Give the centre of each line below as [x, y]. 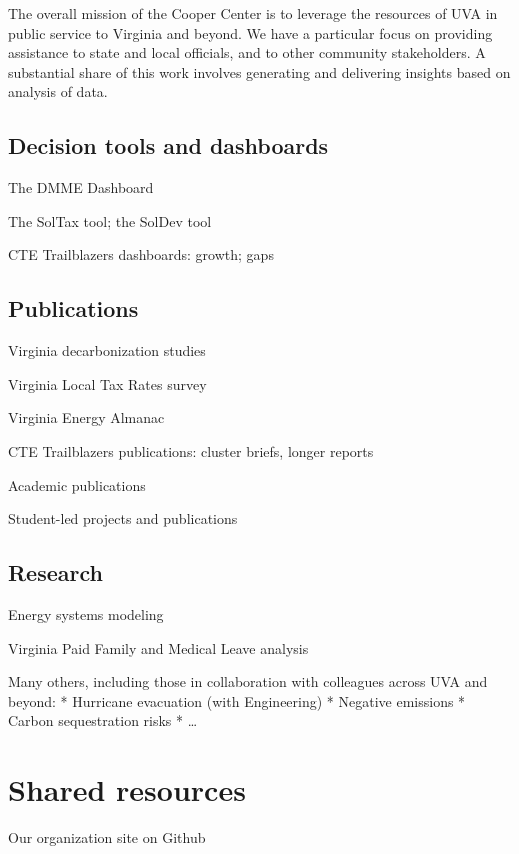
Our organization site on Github [107, 837]
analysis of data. [58, 91]
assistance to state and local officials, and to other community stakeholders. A [247, 52]
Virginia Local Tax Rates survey [107, 383]
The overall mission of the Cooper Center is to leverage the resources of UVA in [253, 13]
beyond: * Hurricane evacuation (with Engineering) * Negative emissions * [237, 700]
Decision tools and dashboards [168, 145]
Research [55, 572]
